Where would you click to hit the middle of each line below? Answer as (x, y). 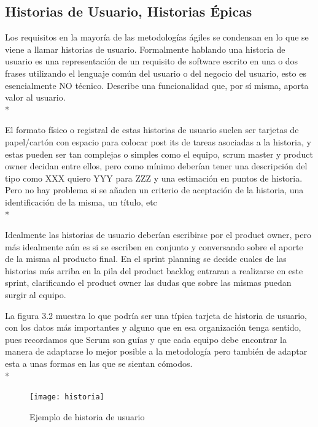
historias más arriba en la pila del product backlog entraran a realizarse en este (154, 270)
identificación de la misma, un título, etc (81, 202)
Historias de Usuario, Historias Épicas (129, 11)
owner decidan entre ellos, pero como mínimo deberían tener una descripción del (156, 166)
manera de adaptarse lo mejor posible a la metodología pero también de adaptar (156, 351)
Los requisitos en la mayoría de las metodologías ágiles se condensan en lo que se (157, 37)
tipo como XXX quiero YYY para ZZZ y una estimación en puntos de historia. (154, 178)
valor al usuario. (35, 97)
